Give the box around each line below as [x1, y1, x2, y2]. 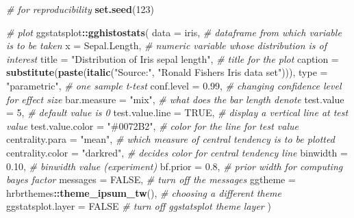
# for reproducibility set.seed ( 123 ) [6, 2, 154, 16]
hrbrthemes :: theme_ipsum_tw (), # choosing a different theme [6, 185, 281, 200]
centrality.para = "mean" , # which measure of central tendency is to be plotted [6, 132, 335, 146]
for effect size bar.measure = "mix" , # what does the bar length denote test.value [6, 92, 344, 106]
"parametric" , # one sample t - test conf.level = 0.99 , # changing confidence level [6, 78, 342, 92]
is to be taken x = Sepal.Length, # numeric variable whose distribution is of [6, 38, 327, 53]
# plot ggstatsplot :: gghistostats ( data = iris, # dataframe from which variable [6, 25, 342, 39]
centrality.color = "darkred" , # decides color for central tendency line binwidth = [6, 145, 348, 159]
